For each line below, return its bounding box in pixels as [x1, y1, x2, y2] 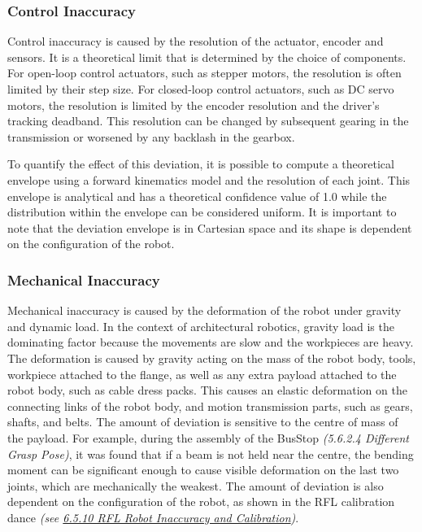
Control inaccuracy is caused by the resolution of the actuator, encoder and [7, 33, 384, 50]
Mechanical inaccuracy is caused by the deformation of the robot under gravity [7, 302, 402, 319]
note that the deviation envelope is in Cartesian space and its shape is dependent [7, 219, 412, 236]
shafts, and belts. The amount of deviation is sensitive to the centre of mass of [7, 413, 398, 430]
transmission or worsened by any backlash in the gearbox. [7, 128, 295, 145]
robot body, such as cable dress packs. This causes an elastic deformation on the [7, 382, 407, 399]
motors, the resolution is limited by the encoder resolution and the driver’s [7, 96, 380, 113]
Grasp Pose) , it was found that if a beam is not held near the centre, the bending [7, 445, 414, 462]
